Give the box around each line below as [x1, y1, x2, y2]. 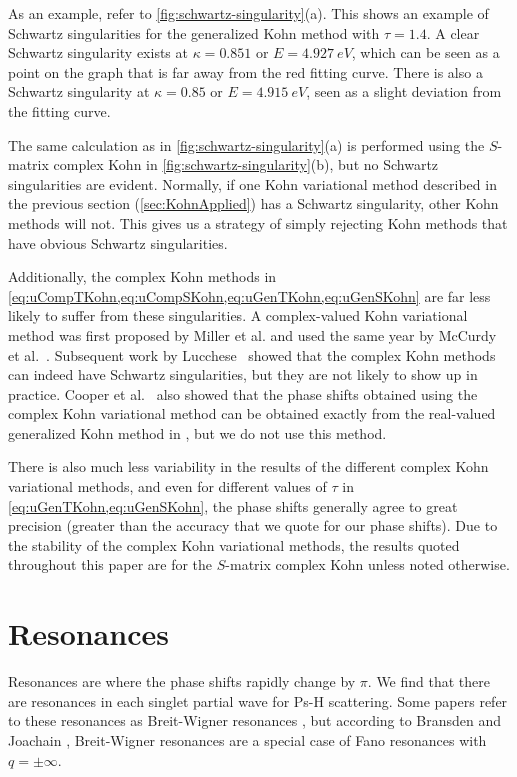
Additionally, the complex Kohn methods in [8, 266, 277, 287]
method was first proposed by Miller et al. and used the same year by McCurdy [8, 324, 497, 345]
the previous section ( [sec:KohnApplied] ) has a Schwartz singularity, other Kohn [8, 193, 499, 214]
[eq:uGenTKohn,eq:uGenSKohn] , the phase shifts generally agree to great [8, 495, 458, 516]
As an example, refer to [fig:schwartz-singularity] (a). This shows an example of [8, 3, 489, 23]
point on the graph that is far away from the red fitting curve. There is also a [8, 61, 483, 82]
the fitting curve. [8, 100, 111, 121]
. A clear [426, 22, 480, 43]
